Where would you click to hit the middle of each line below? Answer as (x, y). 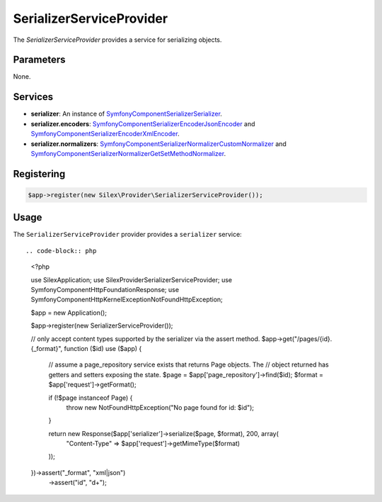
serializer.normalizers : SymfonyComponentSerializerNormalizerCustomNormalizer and (158, 144)
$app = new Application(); (69, 313)
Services (33, 97)
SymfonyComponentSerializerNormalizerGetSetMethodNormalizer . (128, 153)
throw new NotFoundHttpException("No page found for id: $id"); (160, 407)
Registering (39, 174)
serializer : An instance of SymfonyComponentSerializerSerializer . (127, 114)
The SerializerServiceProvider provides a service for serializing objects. (117, 40)
